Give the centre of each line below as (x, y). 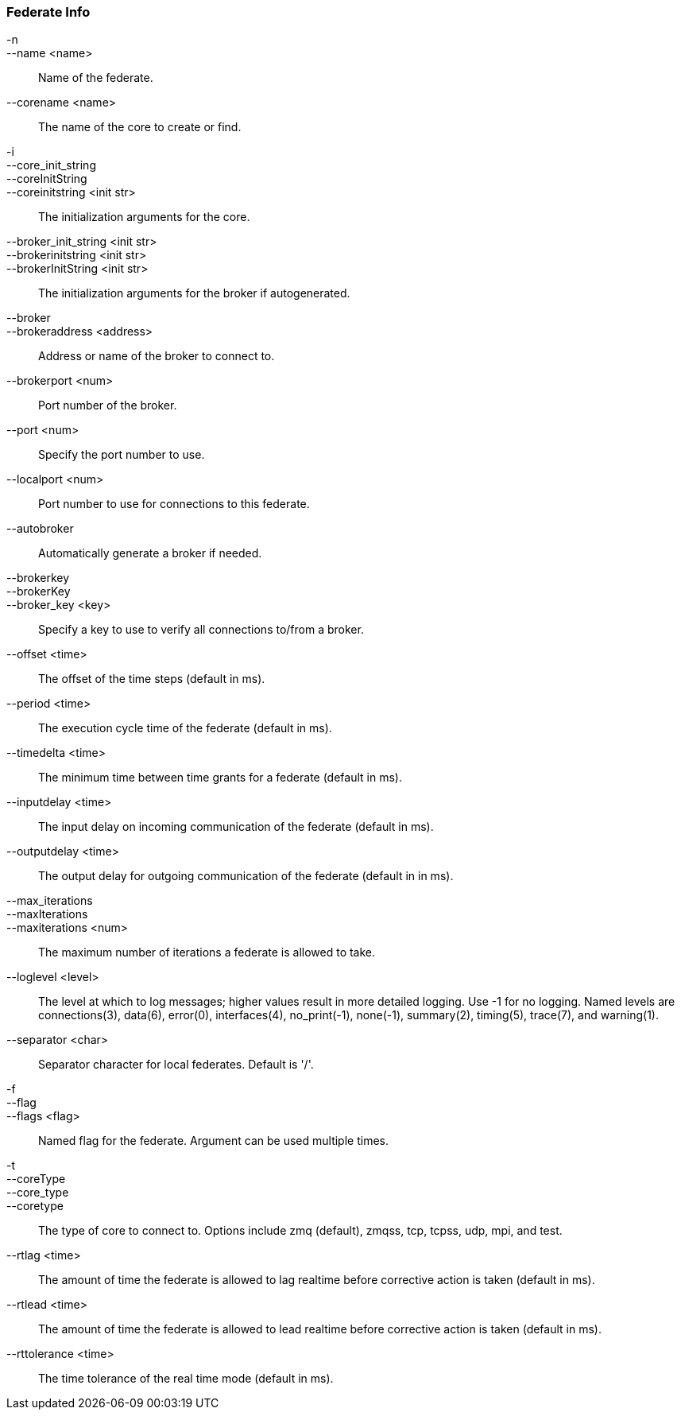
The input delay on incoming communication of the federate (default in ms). (236, 827)
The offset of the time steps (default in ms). (152, 679)
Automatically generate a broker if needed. (150, 553)
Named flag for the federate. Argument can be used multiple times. (213, 1141)
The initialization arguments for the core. (144, 217)
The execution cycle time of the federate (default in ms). (185, 728)
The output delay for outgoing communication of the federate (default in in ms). (246, 876)
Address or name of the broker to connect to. (157, 356)
